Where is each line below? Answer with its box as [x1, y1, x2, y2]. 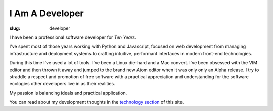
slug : [9, 25, 20, 31]
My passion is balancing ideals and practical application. [9, 90, 127, 96]
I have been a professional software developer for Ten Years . [9, 34, 136, 40]
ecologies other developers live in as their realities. [9, 81, 116, 87]
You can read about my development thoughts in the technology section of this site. [9, 99, 184, 105]
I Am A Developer [9, 8, 84, 19]
